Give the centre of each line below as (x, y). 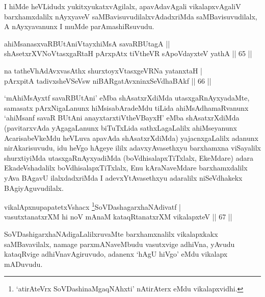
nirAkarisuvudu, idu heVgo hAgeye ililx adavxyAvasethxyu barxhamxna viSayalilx (132, 148)
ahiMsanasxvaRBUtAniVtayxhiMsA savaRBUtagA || (87, 43)
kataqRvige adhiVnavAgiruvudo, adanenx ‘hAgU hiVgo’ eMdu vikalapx (116, 254)
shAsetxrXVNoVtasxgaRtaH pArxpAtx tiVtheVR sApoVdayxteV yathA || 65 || (128, 53)
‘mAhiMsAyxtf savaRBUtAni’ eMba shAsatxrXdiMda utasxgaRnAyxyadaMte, (127, 98)
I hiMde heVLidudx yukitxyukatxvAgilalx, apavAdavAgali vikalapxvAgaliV (123, 6)
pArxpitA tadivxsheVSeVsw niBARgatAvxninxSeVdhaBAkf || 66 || (108, 80)
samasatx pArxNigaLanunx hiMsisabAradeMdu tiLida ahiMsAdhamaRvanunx (126, 107)
